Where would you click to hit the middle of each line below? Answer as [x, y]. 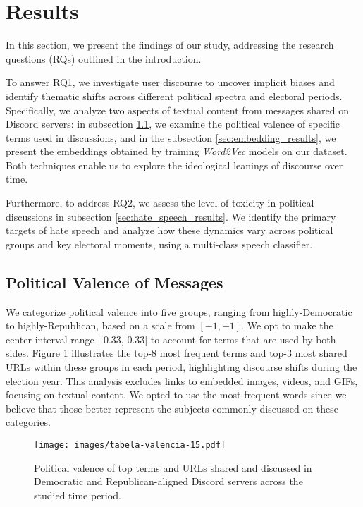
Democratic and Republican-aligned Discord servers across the [168, 481]
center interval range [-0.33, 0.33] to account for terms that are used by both [171, 339]
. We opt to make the [287, 325]
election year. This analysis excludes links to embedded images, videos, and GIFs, [182, 380]
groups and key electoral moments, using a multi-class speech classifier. [159, 244]
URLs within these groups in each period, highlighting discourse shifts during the [181, 367]
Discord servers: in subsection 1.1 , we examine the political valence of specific [173, 124]
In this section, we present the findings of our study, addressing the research [170, 45]
